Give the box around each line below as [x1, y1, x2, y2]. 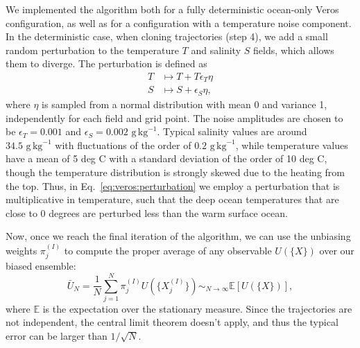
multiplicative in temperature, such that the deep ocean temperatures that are [6, 192, 339, 207]
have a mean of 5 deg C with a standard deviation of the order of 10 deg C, [6, 151, 327, 166]
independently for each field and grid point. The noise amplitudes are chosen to [6, 110, 343, 125]
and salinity [191, 42, 241, 57]
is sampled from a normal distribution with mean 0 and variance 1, [42, 96, 327, 111]
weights [6, 243, 37, 257]
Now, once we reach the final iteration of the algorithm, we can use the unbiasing [6, 229, 351, 243]
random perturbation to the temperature [6, 42, 179, 57]
